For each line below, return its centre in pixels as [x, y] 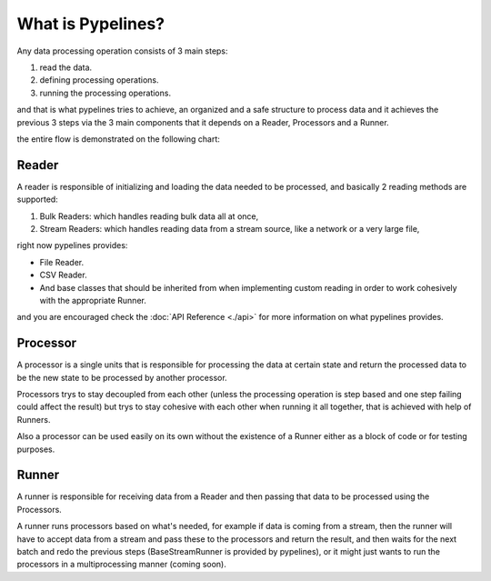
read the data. [66, 67]
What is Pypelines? [91, 24]
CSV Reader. [63, 275]
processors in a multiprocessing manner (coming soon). [121, 565]
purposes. [36, 449]
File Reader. [62, 262]
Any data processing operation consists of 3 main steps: [122, 51]
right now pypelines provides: [72, 245]
